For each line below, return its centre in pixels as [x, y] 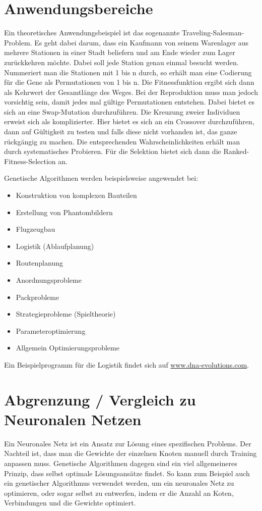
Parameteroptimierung [51, 330]
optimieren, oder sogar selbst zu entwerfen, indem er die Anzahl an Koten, [119, 493]
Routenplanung [39, 263]
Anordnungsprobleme [49, 280]
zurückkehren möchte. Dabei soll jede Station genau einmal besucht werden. [121, 62]
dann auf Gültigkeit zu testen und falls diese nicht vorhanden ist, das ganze [121, 132]
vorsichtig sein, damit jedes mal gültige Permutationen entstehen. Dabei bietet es [129, 102]
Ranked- [236, 151]
